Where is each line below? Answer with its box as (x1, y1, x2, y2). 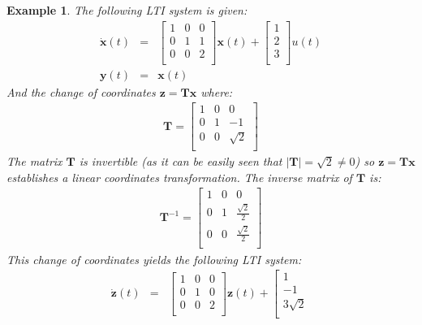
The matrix (6, 153, 62, 170)
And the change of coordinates (6, 83, 156, 100)
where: (200, 83, 233, 100)
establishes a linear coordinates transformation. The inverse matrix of (6, 168, 352, 185)
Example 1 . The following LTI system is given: (6, 2, 248, 18)
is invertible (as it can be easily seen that (79, 153, 282, 170)
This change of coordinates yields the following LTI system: (6, 250, 302, 267)
